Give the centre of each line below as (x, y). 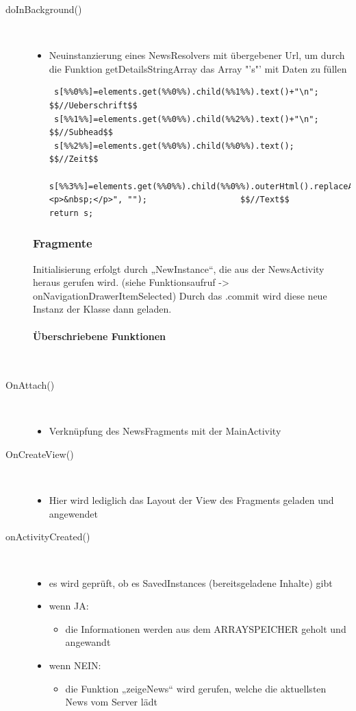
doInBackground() (44, 9)
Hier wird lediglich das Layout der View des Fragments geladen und (191, 500)
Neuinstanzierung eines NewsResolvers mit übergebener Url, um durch (197, 55)
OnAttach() (30, 385)
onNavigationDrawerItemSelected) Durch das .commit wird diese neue (180, 295)
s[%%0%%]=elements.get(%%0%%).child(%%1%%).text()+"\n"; (186, 92)
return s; (71, 213)
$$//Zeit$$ (74, 159)
